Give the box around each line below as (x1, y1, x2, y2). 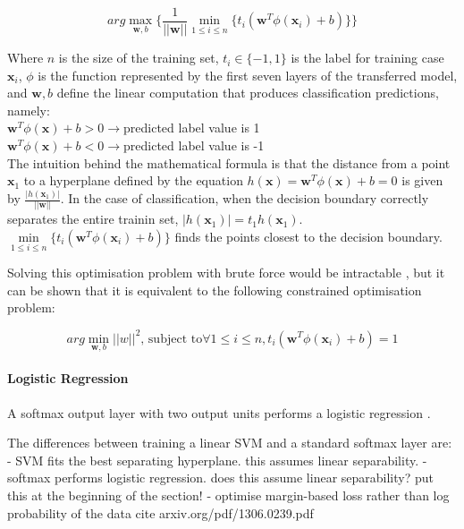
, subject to (140, 332, 203, 346)
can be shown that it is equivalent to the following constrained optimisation (7, 280, 422, 299)
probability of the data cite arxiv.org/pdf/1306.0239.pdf (7, 503, 314, 522)
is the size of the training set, (58, 48, 219, 67)
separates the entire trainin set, (7, 209, 179, 228)
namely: (7, 100, 50, 119)
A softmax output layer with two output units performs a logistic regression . (7, 403, 431, 422)
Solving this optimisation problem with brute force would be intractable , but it (7, 263, 445, 282)
